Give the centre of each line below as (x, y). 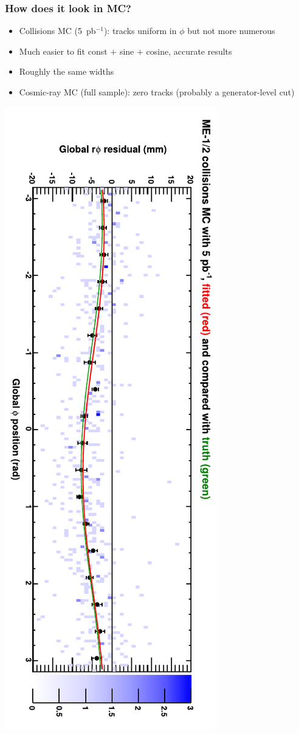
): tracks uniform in (140, 31)
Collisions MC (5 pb (57, 31)
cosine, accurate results (189, 51)
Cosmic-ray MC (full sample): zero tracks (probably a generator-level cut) (157, 92)
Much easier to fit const (63, 51)
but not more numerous (231, 31)
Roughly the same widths (67, 71)
